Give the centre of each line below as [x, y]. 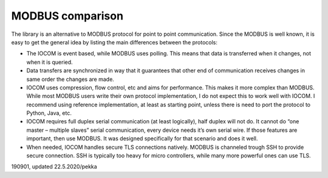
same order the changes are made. [70, 79]
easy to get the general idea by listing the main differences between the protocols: [114, 42]
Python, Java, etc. [49, 113]
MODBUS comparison [67, 16]
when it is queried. [50, 62]
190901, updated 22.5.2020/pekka [54, 166]
